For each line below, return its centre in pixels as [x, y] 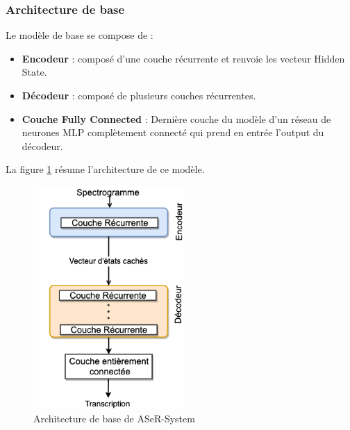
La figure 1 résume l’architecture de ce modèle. [105, 169]
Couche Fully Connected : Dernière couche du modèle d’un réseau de [176, 118]
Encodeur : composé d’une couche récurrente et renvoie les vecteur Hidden [183, 58]
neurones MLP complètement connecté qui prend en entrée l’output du [173, 132]
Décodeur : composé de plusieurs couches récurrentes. [139, 95]
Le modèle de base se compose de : [80, 35]
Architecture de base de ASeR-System [114, 418]
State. [34, 72]
